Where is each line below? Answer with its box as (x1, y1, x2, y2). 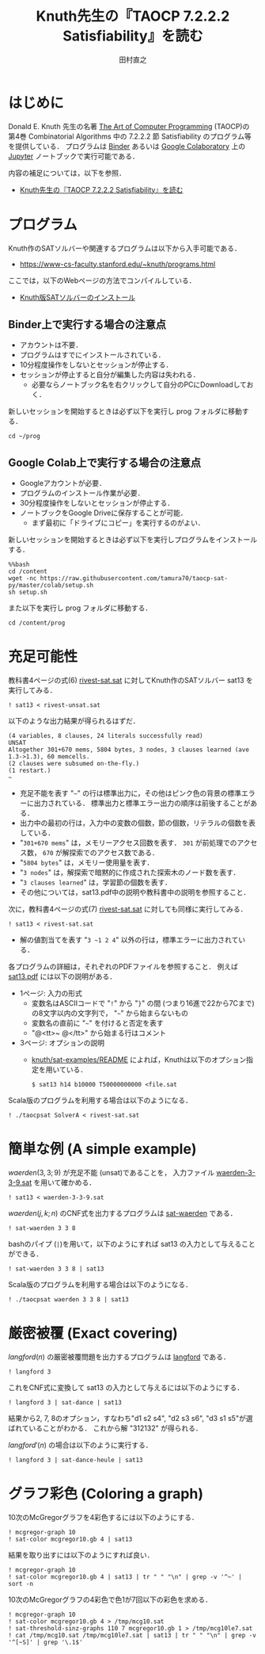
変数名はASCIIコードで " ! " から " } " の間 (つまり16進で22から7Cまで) (31, 999, 255, 1008)
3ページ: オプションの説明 (19, 1038, 105, 1048)
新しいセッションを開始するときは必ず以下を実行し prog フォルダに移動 (8, 407, 243, 416)
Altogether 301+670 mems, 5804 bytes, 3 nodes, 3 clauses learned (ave (8, 746, 249, 754)
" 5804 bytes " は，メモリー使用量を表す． (19, 858, 154, 868)
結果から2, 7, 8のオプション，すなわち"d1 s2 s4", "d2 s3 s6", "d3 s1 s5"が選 (8, 1414, 253, 1423)
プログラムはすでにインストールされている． (19, 350, 165, 360)
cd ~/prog (8, 433, 41, 441)
